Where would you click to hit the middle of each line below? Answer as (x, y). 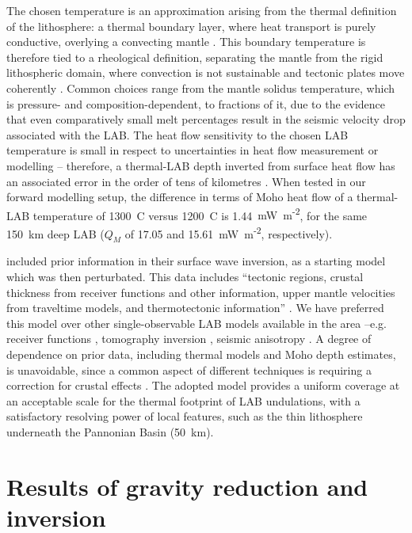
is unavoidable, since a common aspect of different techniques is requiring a (189, 369)
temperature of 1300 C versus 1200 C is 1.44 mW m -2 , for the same (200, 214)
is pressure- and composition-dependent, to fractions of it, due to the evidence (196, 103)
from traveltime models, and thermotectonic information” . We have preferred (195, 308)
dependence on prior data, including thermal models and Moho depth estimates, (201, 354)
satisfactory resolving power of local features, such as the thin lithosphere (185, 416)
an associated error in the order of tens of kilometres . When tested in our (186, 181)
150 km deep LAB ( (55, 233)
